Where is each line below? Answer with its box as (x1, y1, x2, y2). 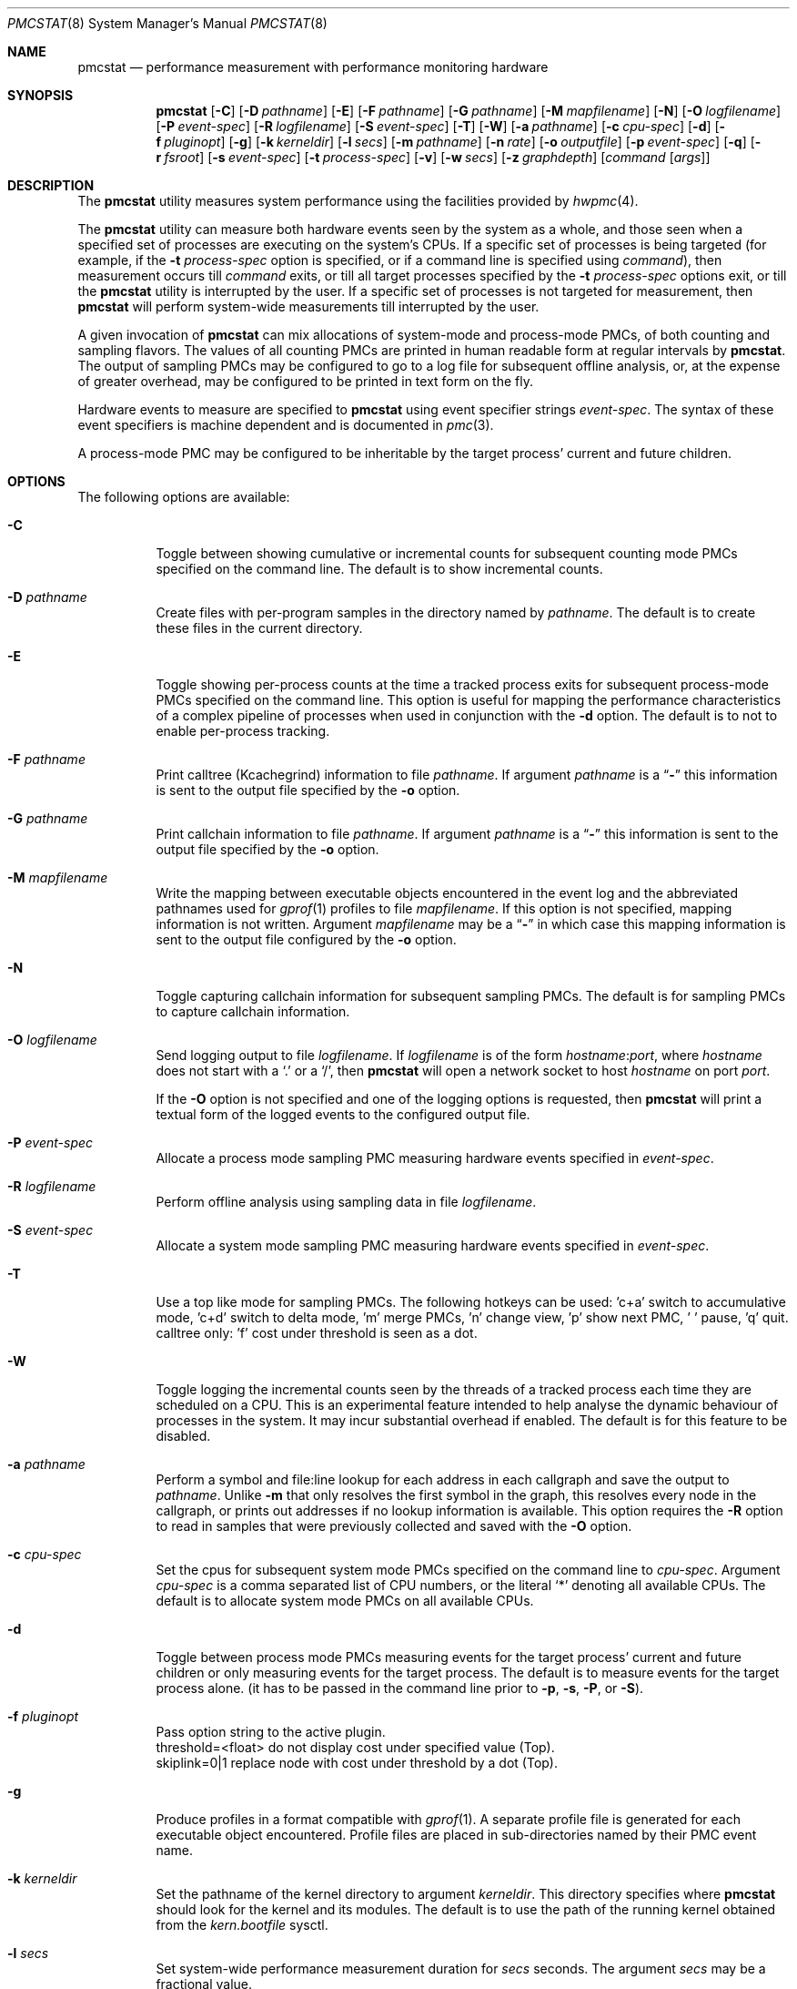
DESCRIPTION (7, 178, 95, 193)
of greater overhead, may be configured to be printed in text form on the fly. (77, 373, 533, 389)
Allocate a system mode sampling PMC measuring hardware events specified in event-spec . (156, 1238, 710, 1253)
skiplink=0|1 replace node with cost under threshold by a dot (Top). (156, 1755, 559, 1770)
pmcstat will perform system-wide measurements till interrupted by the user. (77, 299, 540, 314)
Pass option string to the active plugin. (156, 1724, 386, 1739)
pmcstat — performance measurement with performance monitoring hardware (77, 59, 549, 75)
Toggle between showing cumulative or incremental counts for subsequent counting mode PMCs (156, 546, 738, 561)
